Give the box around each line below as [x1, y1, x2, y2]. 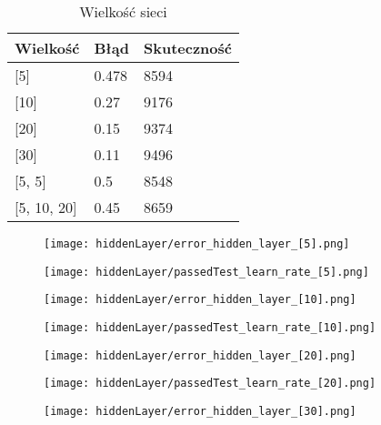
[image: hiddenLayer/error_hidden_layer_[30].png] [44, 404, 356, 418]
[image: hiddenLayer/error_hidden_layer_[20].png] [44, 349, 356, 362]
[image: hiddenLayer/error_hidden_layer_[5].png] [44, 238, 350, 250]
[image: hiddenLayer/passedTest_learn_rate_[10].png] [44, 320, 376, 334]
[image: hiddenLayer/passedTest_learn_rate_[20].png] [44, 377, 376, 390]
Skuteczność [143, 37, 232, 58]
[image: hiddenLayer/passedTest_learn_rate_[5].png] [44, 265, 369, 278]
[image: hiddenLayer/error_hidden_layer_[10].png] [44, 293, 356, 307]
